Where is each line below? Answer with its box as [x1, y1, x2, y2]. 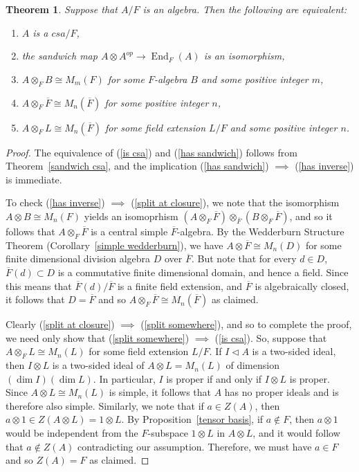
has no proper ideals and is [224, 385, 339, 399]
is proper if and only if [166, 371, 262, 385]
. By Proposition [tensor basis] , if [121, 412, 264, 426]
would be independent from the [6, 426, 138, 440]
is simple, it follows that [109, 385, 211, 399]
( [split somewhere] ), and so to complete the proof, [140, 317, 352, 332]
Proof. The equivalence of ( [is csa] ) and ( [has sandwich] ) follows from [6, 145, 297, 159]
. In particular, [93, 371, 156, 385]
